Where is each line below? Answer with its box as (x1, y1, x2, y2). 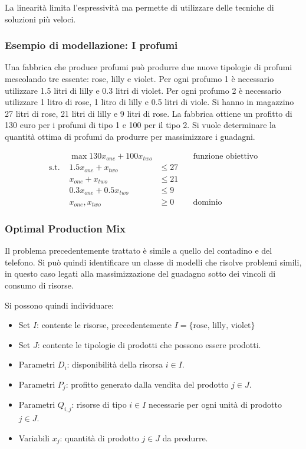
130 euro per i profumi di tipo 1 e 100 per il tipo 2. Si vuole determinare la (5, 119, 276, 131)
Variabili (18, 431, 50, 444)
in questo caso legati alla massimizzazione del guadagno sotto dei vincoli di (5, 267, 276, 280)
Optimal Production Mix (5, 221, 126, 235)
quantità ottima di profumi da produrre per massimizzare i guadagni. (5, 130, 255, 142)
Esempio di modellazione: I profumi (5, 38, 178, 53)
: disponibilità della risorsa (67, 358, 163, 371)
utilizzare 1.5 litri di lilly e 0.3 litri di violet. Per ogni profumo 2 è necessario (5, 84, 281, 96)
